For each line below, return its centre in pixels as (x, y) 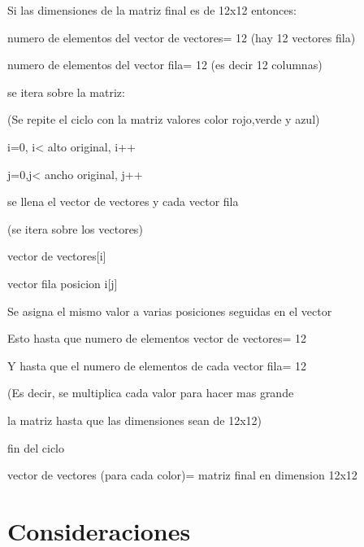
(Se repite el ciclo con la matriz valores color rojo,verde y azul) (164, 119)
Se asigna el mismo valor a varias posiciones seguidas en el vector (170, 311)
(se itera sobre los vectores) (75, 228)
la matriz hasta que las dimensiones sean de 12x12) (135, 420)
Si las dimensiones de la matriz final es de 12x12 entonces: (152, 10)
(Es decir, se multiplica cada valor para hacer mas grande (151, 393)
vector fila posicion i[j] (63, 283)
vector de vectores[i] (57, 256)
